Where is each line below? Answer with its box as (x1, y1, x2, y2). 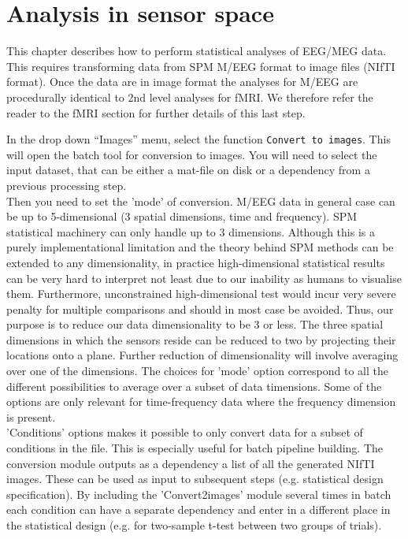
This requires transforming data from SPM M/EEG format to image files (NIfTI (6, 58, 395, 74)
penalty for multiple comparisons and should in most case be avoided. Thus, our (6, 300, 394, 317)
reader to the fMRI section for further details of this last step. (6, 104, 306, 121)
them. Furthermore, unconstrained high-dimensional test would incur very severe (6, 285, 396, 302)
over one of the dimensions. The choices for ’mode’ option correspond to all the (6, 362, 389, 379)
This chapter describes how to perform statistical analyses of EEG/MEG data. (6, 43, 387, 59)
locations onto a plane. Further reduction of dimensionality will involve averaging (6, 347, 399, 363)
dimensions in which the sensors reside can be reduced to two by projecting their (6, 331, 396, 348)
